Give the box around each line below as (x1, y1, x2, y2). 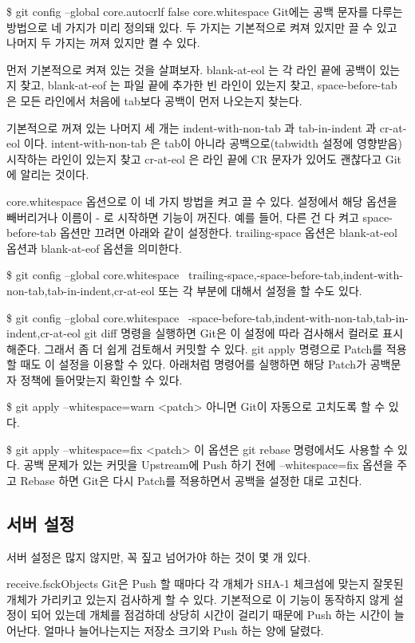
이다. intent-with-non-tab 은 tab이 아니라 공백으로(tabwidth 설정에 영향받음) (23, 135, 402, 152)
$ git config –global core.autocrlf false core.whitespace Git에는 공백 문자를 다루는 (6, 3, 403, 19)
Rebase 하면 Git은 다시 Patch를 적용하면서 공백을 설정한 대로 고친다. (20, 471, 362, 488)
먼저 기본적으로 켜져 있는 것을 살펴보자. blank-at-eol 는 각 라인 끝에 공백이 (6, 61, 376, 77)
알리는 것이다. (20, 166, 89, 183)
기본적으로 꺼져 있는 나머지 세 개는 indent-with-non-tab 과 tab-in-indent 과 (6, 119, 377, 136)
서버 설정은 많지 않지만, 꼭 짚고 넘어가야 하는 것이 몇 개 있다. (6, 548, 311, 565)
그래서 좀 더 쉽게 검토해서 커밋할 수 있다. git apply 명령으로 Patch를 (44, 340, 383, 357)
